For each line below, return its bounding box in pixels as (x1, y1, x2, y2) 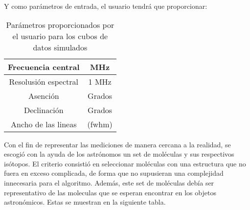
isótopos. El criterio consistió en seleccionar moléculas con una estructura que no (4, 158, 246, 168)
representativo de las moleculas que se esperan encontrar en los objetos (4, 187, 216, 197)
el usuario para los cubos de (12, 30, 108, 42)
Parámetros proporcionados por (6, 19, 114, 30)
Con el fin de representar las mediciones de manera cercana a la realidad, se (4, 139, 231, 149)
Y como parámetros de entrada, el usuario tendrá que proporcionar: (4, 1, 207, 11)
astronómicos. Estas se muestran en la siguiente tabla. (4, 197, 166, 207)
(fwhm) (87, 118, 113, 130)
